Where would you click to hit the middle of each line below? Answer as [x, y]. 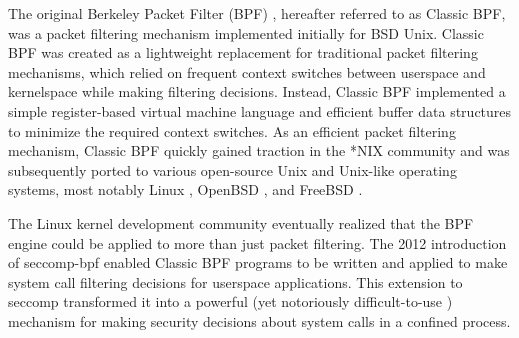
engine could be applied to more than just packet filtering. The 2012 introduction [257, 242]
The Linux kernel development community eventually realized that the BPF [241, 222]
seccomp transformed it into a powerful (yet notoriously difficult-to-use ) [230, 301]
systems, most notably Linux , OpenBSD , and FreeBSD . [185, 189]
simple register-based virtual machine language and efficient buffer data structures [260, 110]
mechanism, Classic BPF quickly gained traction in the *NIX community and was [259, 150]
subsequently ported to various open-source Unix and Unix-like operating [232, 169]
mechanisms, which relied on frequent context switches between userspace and [247, 71]
